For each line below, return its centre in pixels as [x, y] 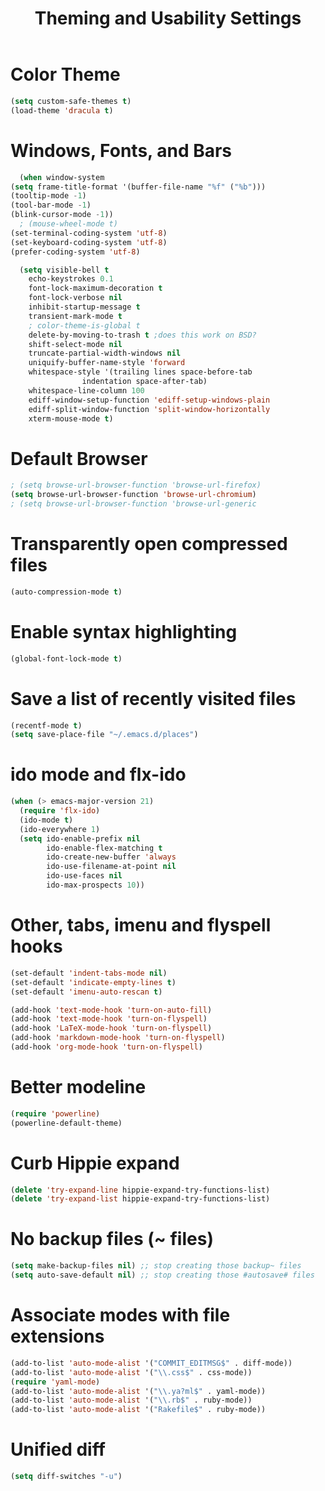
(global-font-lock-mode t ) [66, 658]
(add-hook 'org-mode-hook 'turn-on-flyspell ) [106, 1047]
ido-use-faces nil [84, 876]
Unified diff [58, 1449]
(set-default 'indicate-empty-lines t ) [93, 982]
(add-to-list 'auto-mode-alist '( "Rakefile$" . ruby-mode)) [138, 1410]
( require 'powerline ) [55, 1113]
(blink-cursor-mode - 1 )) [62, 215]
